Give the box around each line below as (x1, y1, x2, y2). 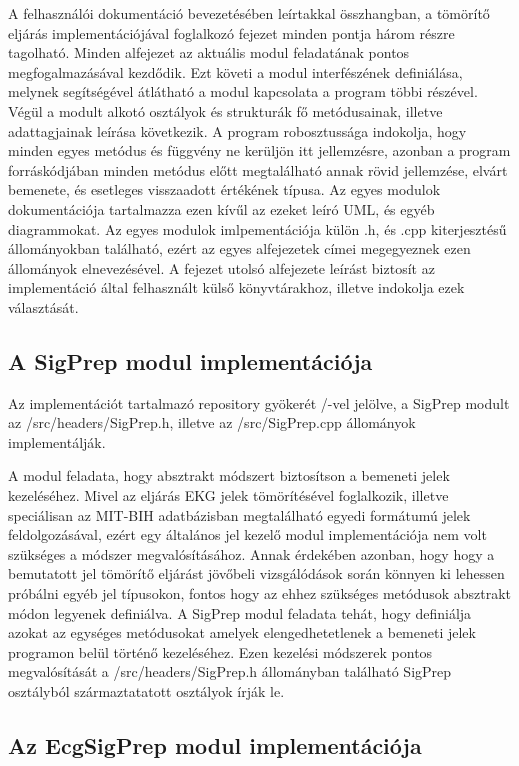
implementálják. (8, 431, 106, 452)
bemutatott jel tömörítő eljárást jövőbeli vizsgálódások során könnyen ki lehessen (8, 563, 505, 584)
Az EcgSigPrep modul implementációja (8, 730, 422, 760)
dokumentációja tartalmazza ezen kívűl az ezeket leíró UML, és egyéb (8, 198, 435, 219)
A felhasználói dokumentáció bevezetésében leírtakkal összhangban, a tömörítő (8, 3, 490, 23)
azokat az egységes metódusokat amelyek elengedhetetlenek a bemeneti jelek (8, 622, 476, 643)
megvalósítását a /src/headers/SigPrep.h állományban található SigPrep (8, 661, 452, 682)
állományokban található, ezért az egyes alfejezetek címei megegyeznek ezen (8, 238, 471, 259)
